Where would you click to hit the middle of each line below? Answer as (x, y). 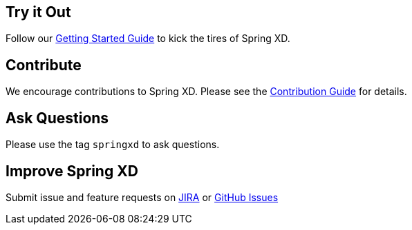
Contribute (44, 65)
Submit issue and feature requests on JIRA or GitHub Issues (142, 197)
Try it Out (38, 12)
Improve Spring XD (72, 171)
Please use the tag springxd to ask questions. (113, 145)
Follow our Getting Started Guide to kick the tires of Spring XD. (148, 39)
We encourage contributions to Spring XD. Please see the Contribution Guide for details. (206, 92)
